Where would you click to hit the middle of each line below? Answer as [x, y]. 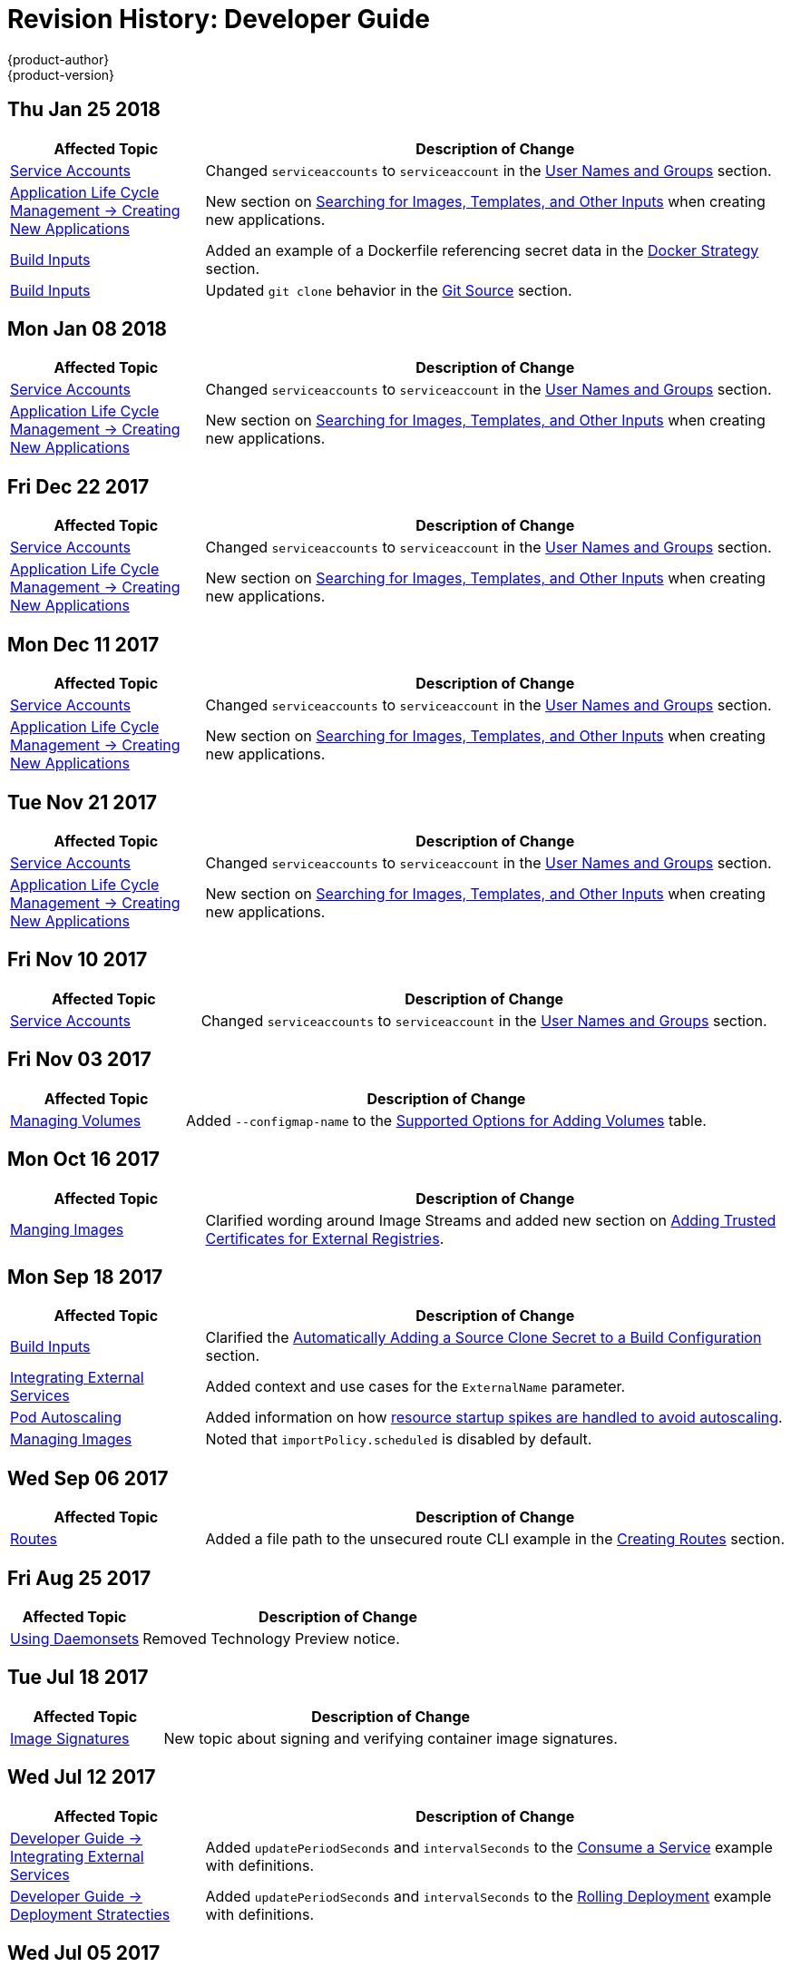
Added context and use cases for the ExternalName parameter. [415, 1387]
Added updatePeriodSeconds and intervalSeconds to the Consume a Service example [489, 1847]
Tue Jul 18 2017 [78, 1678]
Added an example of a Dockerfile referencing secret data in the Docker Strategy [482, 250]
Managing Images [71, 1439]
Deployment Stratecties [90, 1914]
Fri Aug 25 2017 [79, 1578]
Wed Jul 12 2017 [82, 1777]
